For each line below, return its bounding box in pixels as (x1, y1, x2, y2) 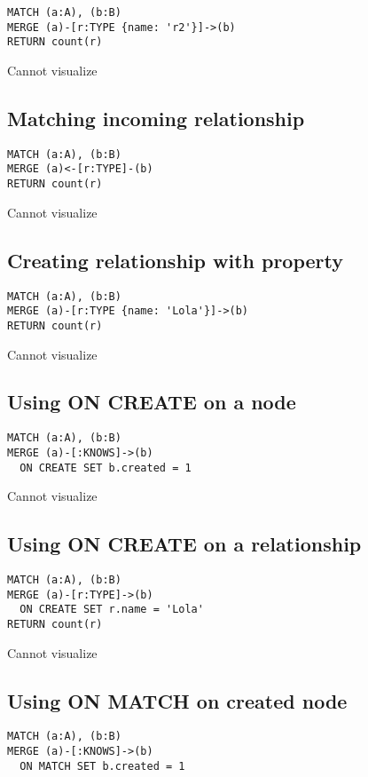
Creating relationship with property (7, 246, 344, 274)
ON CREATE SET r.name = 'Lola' (20, 603, 204, 616)
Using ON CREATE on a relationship (7, 530, 362, 558)
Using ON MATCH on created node (7, 686, 348, 714)
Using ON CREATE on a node (7, 388, 296, 416)
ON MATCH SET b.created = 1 (20, 759, 185, 773)
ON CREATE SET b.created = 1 (20, 461, 192, 474)
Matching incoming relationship (7, 104, 305, 131)
